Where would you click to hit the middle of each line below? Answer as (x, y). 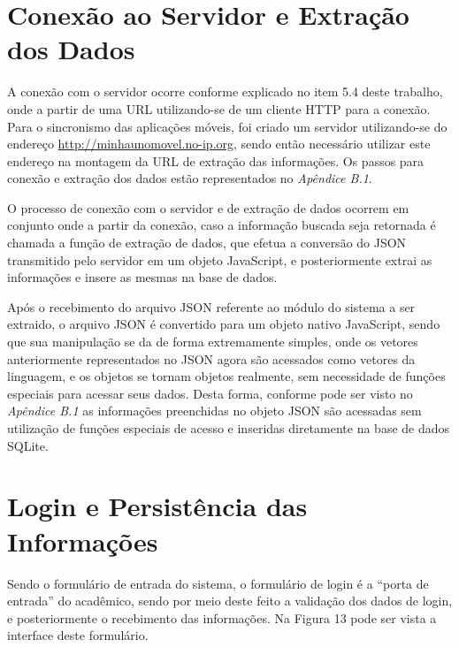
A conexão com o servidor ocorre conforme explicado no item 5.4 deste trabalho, (225, 91)
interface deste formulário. (78, 635)
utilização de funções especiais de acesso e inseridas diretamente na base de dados (229, 428)
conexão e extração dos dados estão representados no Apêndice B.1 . (190, 178)
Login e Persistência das (157, 506)
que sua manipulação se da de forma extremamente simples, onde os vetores (213, 342)
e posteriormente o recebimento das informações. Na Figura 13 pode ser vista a (222, 617)
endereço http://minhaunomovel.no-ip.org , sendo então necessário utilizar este (219, 144)
